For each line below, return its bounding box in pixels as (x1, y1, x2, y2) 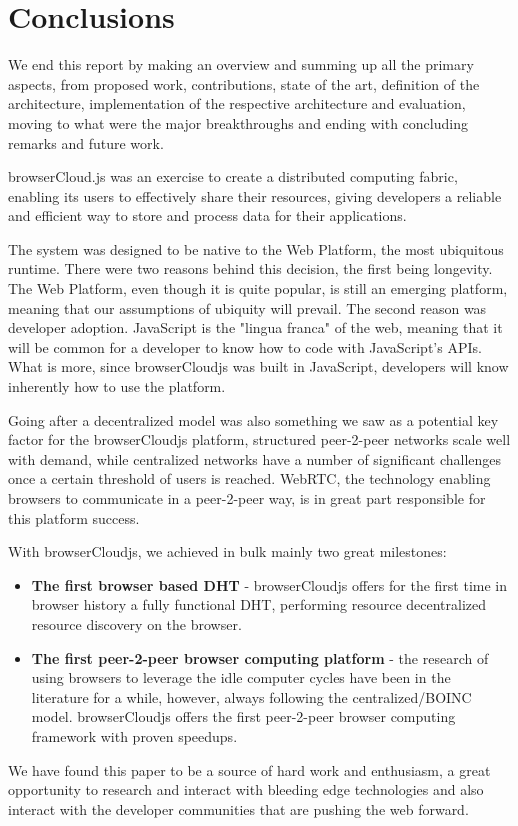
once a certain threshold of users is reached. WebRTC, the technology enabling (8, 468, 491, 489)
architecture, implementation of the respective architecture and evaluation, (8, 93, 466, 114)
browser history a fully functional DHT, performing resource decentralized (31, 594, 487, 615)
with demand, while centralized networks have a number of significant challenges (8, 448, 502, 469)
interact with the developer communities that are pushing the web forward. (8, 798, 469, 819)
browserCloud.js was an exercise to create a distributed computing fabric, (8, 166, 458, 187)
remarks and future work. (8, 132, 164, 153)
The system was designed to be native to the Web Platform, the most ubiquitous (8, 238, 504, 259)
